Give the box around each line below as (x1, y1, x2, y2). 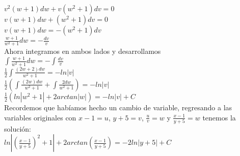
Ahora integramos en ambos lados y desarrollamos (4, 46, 161, 56)
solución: (4, 123, 31, 134)
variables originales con (4, 112, 76, 122)
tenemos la (202, 112, 236, 122)
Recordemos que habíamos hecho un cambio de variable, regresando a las (4, 102, 232, 112)
